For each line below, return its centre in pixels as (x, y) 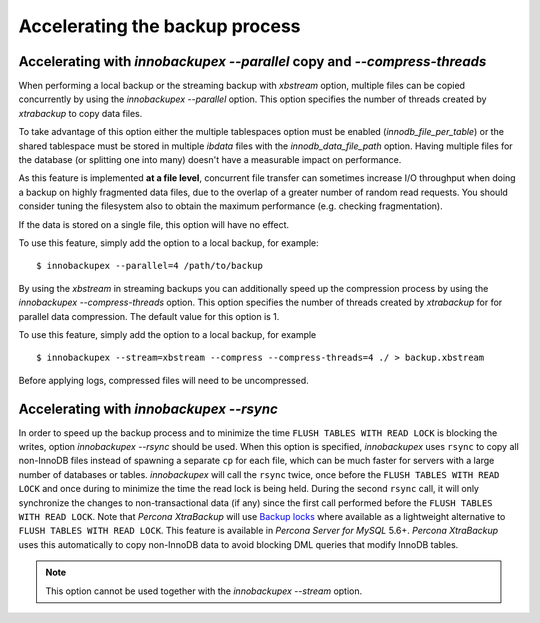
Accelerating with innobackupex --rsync (148, 408)
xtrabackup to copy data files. (80, 113)
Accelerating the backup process (159, 26)
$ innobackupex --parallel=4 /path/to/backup (150, 266)
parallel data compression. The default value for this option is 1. (149, 316)
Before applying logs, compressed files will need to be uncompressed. (163, 380)
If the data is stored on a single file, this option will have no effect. (154, 224)
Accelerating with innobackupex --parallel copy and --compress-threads (252, 61)
